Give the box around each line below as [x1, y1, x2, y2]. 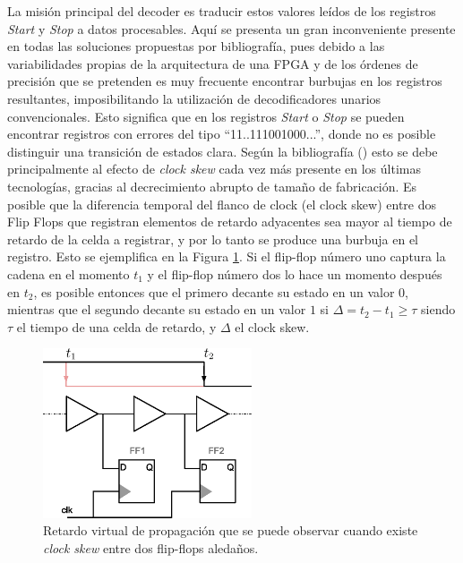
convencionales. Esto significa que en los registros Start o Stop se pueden [7, 107, 405, 125]
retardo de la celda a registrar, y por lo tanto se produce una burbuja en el [7, 229, 418, 248]
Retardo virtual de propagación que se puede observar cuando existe [43, 521, 418, 540]
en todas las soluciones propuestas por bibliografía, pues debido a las [7, 37, 385, 55]
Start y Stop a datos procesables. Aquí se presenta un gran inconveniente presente [7, 19, 456, 38]
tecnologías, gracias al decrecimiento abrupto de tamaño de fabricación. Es [7, 176, 417, 195]
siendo [421, 300, 456, 319]
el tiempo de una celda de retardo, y [16, 317, 217, 336]
